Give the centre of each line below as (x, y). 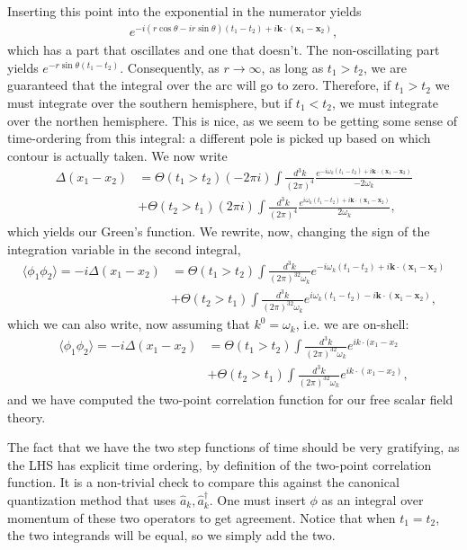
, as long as (292, 67)
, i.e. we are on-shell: (352, 324)
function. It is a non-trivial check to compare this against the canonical (203, 482)
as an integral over (373, 499)
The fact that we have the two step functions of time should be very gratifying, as (233, 447)
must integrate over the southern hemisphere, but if (150, 102)
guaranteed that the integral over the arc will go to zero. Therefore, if (199, 85)
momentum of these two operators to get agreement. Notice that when (202, 517)
